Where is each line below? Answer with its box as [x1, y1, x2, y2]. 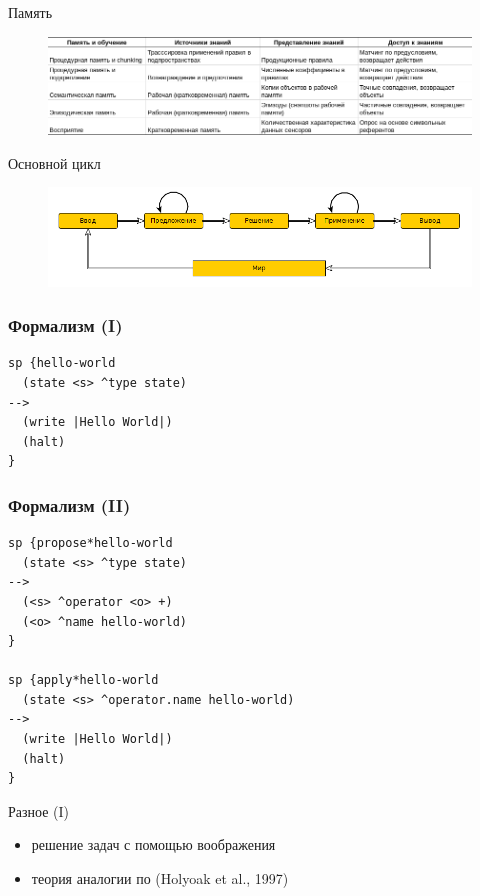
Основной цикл [8, 152, 101, 173]
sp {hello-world [8, 356, 116, 371]
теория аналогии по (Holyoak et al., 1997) [31, 868, 289, 889]
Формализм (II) [8, 492, 131, 517]
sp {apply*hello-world [8, 673, 159, 688]
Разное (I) [8, 800, 70, 821]
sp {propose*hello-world [8, 536, 173, 551]
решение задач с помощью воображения [31, 834, 276, 855]
